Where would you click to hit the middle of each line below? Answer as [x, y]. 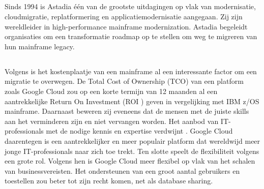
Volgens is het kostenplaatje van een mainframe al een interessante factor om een [131, 71]
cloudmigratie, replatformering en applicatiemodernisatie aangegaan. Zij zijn [124, 16]
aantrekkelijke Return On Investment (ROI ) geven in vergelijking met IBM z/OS [132, 101]
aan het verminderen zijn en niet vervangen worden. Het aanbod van [112, 121]
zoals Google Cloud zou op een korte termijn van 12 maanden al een [111, 91]
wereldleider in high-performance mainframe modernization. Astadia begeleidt [126, 26]
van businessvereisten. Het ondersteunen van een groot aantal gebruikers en [122, 170]
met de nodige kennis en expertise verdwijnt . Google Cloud [139, 131]
